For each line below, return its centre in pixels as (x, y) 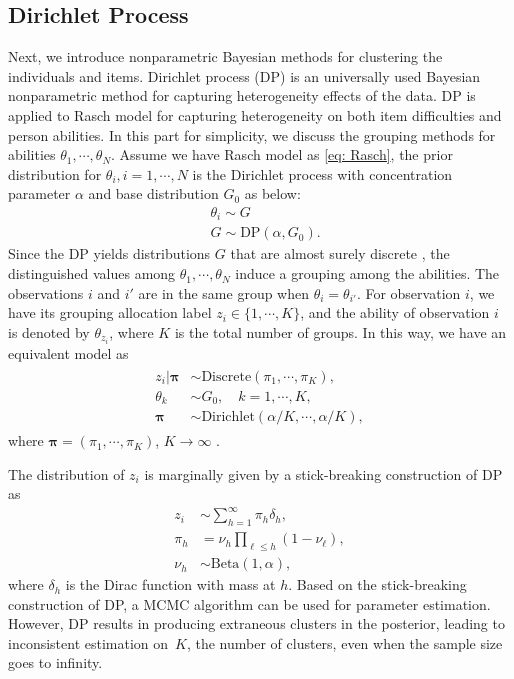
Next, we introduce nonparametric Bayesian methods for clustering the (225, 56)
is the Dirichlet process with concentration (322, 173)
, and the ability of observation (395, 312)
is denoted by (49, 331)
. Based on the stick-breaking (377, 584)
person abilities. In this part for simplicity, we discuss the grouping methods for (252, 134)
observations (46, 292)
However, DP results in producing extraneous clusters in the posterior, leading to (256, 623)
